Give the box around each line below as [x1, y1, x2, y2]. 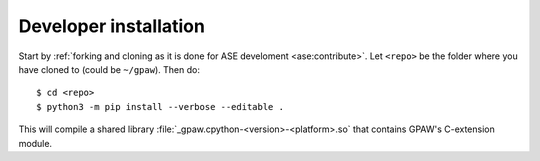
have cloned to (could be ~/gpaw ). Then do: [18, 63, 200, 75]
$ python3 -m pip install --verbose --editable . [36, 101, 285, 112]
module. [18, 137, 53, 149]
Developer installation [18, 15, 205, 37]
